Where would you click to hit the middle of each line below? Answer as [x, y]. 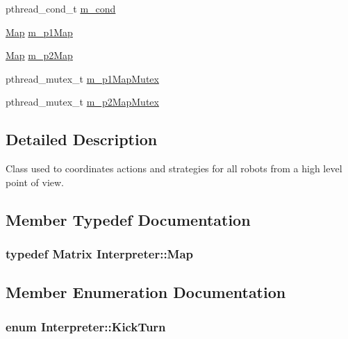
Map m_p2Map [39, 55]
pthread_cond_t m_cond [61, 8]
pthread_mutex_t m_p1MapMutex [82, 78]
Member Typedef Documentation [128, 219]
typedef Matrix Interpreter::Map [100, 254]
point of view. [35, 182]
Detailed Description [82, 139]
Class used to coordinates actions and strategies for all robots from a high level [174, 168]
